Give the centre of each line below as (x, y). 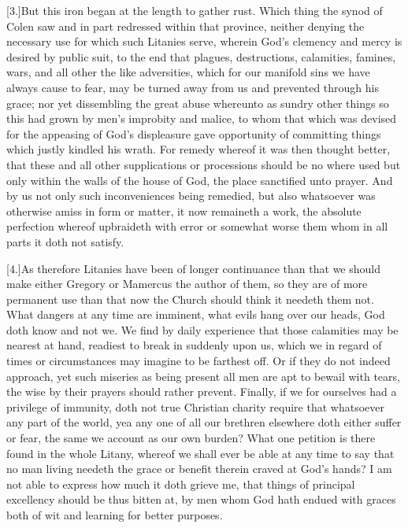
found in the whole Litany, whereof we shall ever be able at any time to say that (200, 453)
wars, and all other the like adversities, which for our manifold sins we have (188, 72)
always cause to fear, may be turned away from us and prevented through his (193, 87)
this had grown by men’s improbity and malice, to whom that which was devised (202, 118)
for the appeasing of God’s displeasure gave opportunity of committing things (194, 133)
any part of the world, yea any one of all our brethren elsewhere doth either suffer (204, 422)
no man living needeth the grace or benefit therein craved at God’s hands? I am (199, 469)
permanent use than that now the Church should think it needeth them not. (190, 299)
